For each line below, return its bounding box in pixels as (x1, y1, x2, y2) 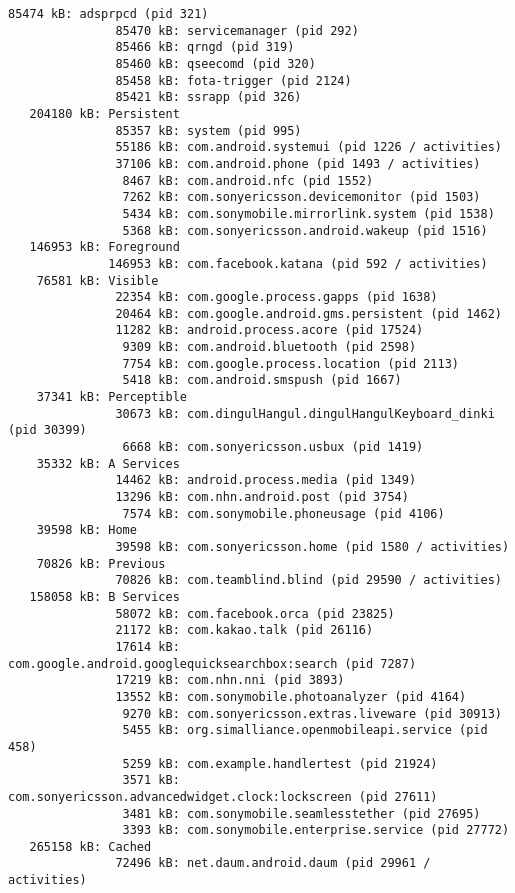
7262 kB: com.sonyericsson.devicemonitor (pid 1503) (122, 190, 481, 205)
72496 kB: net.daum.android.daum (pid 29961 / (115, 856, 431, 871)
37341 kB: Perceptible (36, 390, 187, 405)
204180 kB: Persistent (29, 106, 180, 121)
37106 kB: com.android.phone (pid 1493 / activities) (115, 156, 481, 171)
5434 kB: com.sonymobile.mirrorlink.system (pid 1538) (122, 206, 495, 221)
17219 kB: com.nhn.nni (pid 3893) (115, 673, 345, 688)
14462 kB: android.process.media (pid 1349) (115, 473, 417, 488)
